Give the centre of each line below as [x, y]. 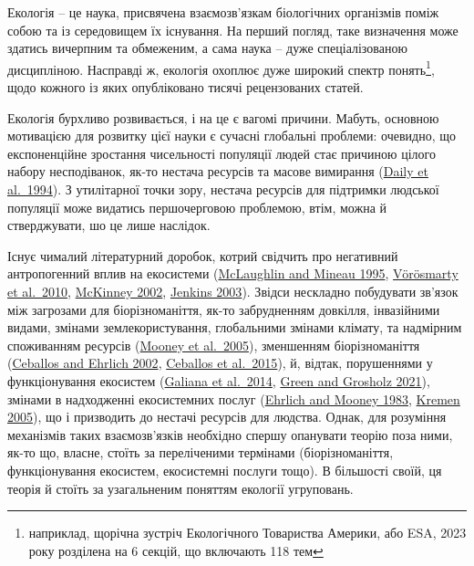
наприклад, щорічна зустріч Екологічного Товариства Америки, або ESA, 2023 [247, 533]
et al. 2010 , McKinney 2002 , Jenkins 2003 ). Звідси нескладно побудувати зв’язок [233, 291]
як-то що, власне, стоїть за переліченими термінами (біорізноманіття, [201, 452]
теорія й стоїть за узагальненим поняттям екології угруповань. [180, 488]
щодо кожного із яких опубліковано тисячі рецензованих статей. [185, 87]
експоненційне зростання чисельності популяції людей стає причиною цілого [222, 153]
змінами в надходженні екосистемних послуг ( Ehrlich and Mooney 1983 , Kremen [234, 398]
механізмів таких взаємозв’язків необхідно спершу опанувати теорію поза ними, [230, 434]
